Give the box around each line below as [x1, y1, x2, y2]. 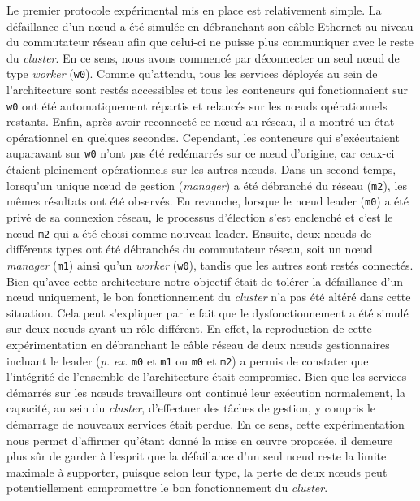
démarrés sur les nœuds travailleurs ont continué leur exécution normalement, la [6, 383, 406, 400]
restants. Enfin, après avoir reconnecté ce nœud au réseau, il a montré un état [6, 113, 395, 130]
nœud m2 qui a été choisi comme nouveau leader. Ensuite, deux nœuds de [6, 224, 372, 241]
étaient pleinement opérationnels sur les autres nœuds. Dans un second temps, [6, 161, 396, 178]
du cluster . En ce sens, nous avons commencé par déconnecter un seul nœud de [6, 49, 400, 66]
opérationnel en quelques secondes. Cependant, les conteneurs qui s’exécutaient [6, 128, 400, 145]
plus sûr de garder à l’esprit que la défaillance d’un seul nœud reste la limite [6, 447, 387, 464]
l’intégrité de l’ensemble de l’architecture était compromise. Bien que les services [6, 368, 407, 385]
